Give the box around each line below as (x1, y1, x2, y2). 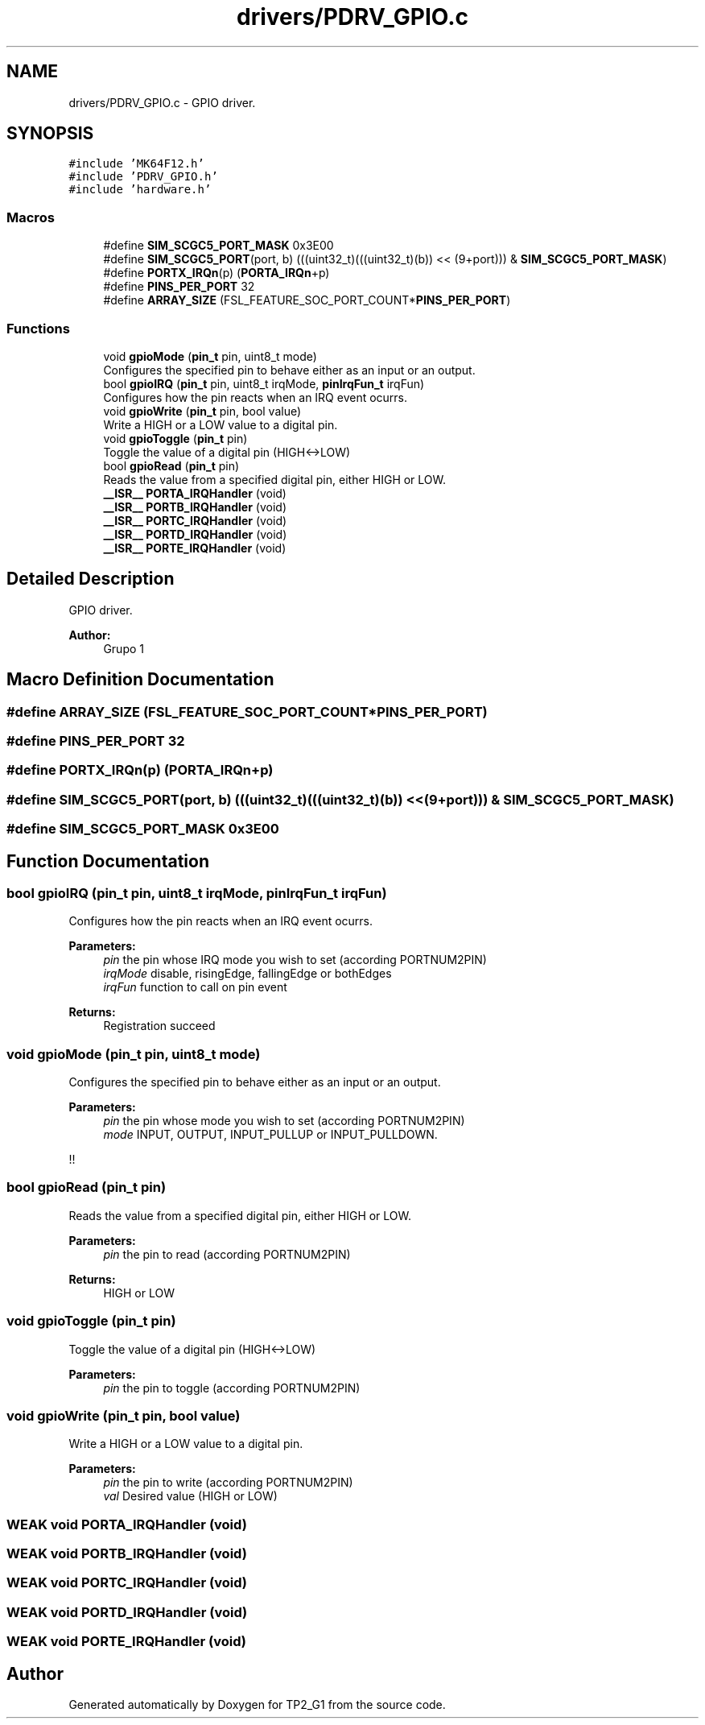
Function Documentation (6, 850, 209, 871)
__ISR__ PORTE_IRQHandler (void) (103, 540, 287, 555)
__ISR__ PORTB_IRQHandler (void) (103, 499, 287, 514)
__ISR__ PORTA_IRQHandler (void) (103, 486, 287, 500)
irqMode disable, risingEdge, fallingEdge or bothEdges (103, 966, 392, 981)
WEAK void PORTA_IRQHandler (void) (6, 1516, 247, 1533)
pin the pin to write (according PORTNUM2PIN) (103, 1475, 353, 1490)
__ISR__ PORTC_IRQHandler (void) (103, 513, 287, 527)
